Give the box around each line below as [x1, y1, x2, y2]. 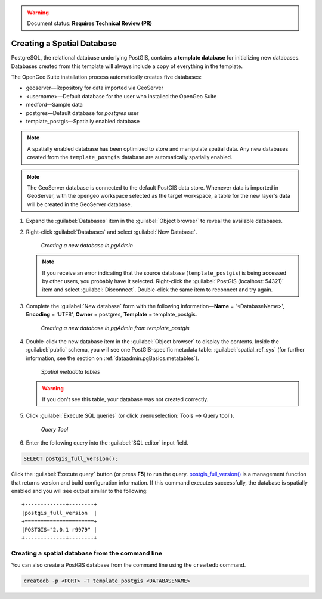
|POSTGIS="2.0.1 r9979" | [21, 526, 98, 533]
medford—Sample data [26, 101, 83, 108]
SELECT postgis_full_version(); [23, 455, 119, 462]
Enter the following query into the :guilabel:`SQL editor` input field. [26, 439, 189, 446]
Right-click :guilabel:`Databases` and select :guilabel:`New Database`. [26, 228, 197, 235]
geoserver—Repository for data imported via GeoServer [26, 84, 164, 92]
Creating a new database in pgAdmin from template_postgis [41, 324, 190, 331]
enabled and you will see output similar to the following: [11, 487, 148, 494]
